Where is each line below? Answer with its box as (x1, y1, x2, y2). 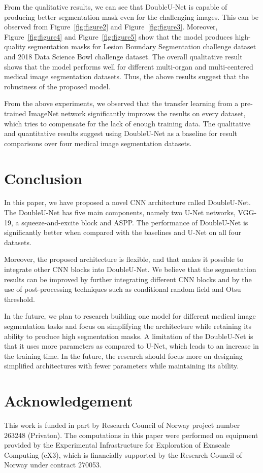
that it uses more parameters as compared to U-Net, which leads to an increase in (4, 341, 259, 351)
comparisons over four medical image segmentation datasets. (4, 138, 192, 148)
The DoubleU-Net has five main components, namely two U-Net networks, (4, 207, 236, 218)
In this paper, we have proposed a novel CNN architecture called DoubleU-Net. (4, 197, 251, 208)
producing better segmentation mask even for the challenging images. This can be (4, 11, 258, 22)
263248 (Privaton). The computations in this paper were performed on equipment (4, 429, 258, 440)
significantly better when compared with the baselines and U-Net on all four (4, 227, 242, 238)
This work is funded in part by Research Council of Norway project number (4, 420, 240, 430)
